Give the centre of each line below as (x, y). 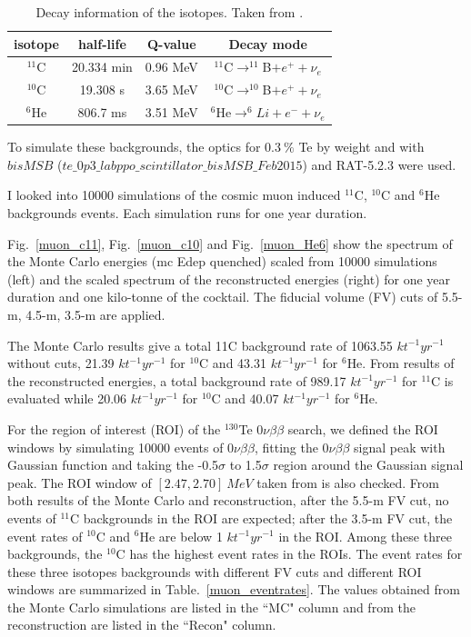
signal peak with (400, 447)
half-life (102, 43)
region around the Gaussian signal (368, 465)
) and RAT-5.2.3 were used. (379, 164)
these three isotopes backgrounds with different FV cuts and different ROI (215, 571)
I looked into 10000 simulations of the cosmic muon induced (174, 195)
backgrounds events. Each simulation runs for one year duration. (187, 213)
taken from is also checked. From (348, 482)
